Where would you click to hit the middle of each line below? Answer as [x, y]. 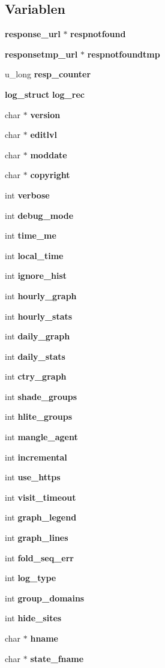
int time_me [31, 235]
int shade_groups [41, 396]
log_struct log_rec [45, 94]
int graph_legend [41, 517]
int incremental [36, 457]
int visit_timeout [40, 497]
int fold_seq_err [39, 557]
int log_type [31, 578]
